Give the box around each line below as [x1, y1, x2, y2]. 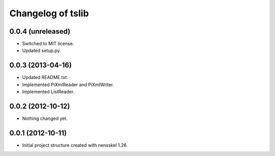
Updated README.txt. [22, 74, 68, 81]
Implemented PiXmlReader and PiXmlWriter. [22, 82, 114, 88]
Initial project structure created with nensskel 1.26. [22, 142, 128, 148]
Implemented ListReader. [22, 89, 75, 95]
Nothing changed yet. [22, 115, 68, 122]
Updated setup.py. [22, 47, 61, 54]
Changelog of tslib [9, 8, 89, 19]
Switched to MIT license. [22, 41, 74, 47]
